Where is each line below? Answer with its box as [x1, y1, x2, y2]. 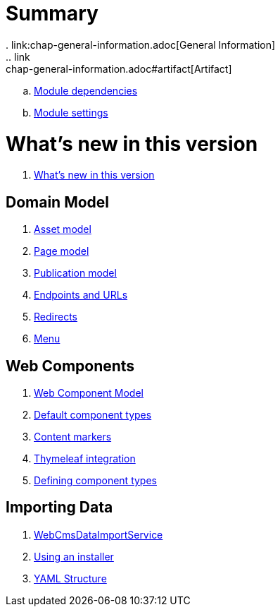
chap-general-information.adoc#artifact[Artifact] [6, 62, 232, 75]
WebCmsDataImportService [34, 528, 163, 541]
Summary [6, 1, 98, 25]
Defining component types [34, 474, 157, 486]
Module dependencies [34, 84, 138, 97]
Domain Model [6, 193, 110, 211]
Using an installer [34, 550, 114, 563]
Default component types [34, 408, 152, 421]
